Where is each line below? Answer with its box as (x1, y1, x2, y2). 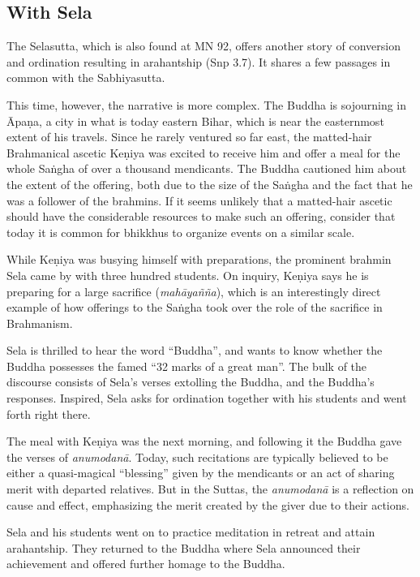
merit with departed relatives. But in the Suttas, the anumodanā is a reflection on (6, 480, 414, 497)
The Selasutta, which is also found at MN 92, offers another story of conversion (6, 37, 401, 54)
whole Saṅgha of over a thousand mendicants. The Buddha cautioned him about (6, 160, 407, 177)
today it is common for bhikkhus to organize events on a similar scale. (6, 223, 355, 240)
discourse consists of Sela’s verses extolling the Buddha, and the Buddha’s (6, 373, 375, 390)
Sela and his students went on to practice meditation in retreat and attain (6, 523, 375, 540)
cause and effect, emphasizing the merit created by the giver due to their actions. (6, 496, 409, 513)
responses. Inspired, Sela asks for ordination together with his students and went (6, 390, 407, 407)
